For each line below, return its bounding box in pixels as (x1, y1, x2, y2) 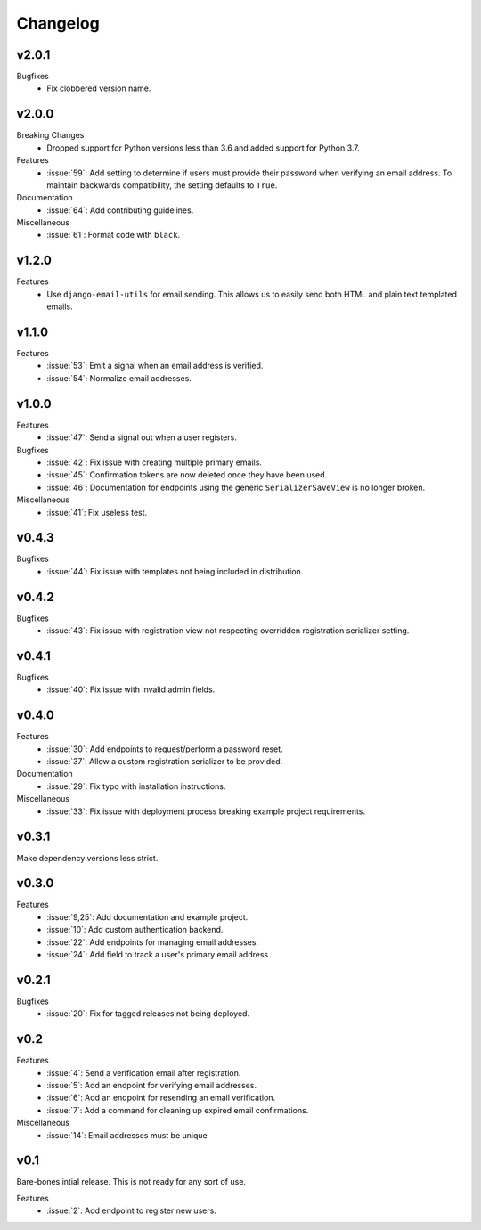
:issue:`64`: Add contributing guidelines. (46, 205, 194, 216)
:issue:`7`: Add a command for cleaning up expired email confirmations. (46, 1104, 309, 1115)
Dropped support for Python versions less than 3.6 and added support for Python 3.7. (46, 143, 360, 153)
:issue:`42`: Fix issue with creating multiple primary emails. (46, 457, 263, 468)
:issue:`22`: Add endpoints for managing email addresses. (46, 936, 258, 948)
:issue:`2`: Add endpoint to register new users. (46, 1205, 217, 1216)
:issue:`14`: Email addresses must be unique (46, 1129, 208, 1140)
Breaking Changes (16, 130, 85, 141)
